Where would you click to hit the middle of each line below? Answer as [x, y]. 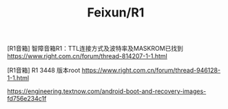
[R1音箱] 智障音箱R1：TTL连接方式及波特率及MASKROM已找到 [95, 49]
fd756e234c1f [27, 99]
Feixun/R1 [116, 13]
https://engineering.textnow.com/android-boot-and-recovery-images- [107, 91]
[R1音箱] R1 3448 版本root [44, 71]
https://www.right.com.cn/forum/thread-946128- [151, 71]
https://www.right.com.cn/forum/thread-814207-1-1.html [87, 56]
